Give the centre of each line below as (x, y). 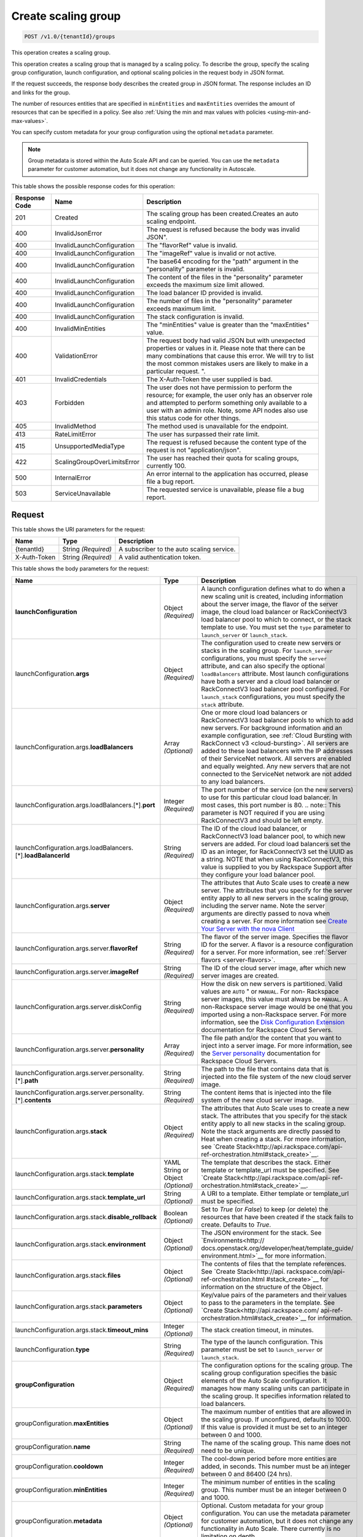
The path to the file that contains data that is (265, 1069)
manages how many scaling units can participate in (275, 1388)
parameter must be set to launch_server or (262, 1349)
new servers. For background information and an (272, 727)
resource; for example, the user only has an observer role (229, 395)
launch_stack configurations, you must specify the (273, 697)
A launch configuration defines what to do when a (273, 588)
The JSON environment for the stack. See (261, 1233)
